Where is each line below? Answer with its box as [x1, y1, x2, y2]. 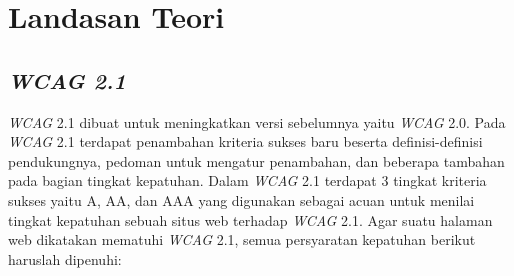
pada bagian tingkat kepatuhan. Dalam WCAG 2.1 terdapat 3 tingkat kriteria [8, 170, 487, 191]
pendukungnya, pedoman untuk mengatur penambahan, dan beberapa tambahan [8, 150, 505, 171]
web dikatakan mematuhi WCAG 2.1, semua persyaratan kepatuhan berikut [8, 229, 476, 250]
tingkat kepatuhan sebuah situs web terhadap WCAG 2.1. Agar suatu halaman [8, 209, 493, 230]
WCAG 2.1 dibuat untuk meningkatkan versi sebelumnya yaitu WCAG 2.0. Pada [8, 111, 506, 132]
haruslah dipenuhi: [8, 248, 122, 269]
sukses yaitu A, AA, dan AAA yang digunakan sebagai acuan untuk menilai [8, 189, 475, 210]
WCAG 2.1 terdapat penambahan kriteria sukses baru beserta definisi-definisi [8, 131, 483, 152]
